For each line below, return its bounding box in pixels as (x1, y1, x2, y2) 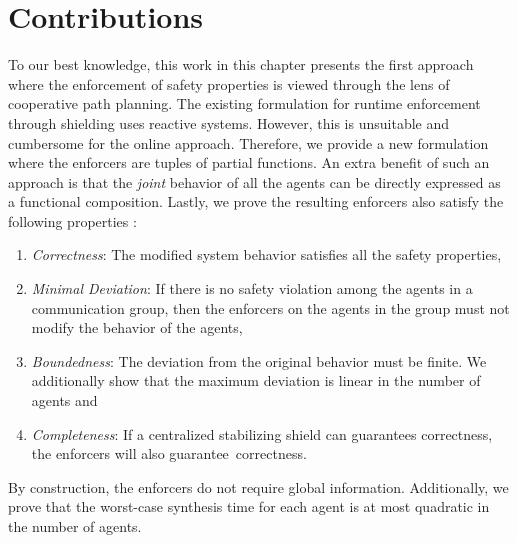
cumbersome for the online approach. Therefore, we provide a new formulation (8, 132, 489, 153)
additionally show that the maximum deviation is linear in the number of (31, 370, 481, 391)
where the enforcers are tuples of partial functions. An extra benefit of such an (8, 152, 490, 173)
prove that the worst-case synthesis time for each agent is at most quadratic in (8, 496, 490, 517)
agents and (31, 390, 98, 411)
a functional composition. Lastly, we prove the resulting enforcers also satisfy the (8, 191, 504, 212)
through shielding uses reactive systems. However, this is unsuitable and (8, 112, 450, 133)
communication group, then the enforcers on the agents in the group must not (31, 297, 510, 318)
